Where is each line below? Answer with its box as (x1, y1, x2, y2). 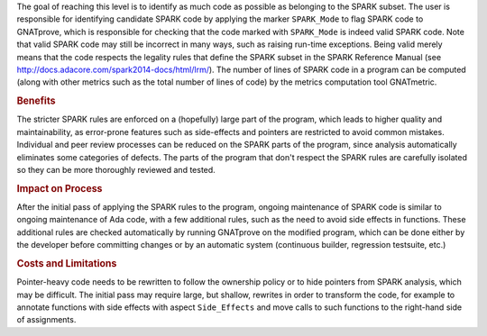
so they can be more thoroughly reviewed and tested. (16, 164, 216, 175)
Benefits (16, 95, 56, 107)
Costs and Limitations (16, 257, 117, 269)
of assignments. (16, 314, 77, 325)
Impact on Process (16, 182, 103, 195)
